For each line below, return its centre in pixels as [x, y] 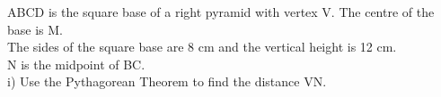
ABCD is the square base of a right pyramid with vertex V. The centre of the [221, 12]
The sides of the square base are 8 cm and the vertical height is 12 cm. [202, 47]
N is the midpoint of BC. [76, 64]
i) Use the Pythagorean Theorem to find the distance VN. [167, 81]
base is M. [35, 29]
